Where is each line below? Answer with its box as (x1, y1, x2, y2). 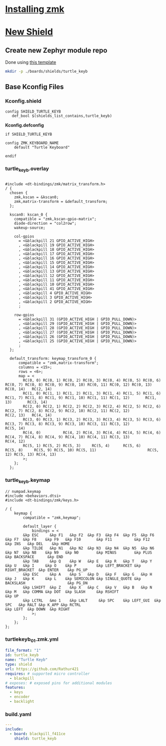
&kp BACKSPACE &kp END (5, 554, 64, 559)
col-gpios (14, 234, 35, 239)
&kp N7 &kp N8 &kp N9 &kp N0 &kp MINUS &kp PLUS (5, 550, 153, 555)
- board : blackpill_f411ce (9, 731, 66, 736)
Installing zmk (5, 3, 65, 15)
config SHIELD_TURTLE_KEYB (5, 109, 61, 114)
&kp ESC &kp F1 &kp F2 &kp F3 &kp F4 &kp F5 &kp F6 (23, 532, 155, 538)
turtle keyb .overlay (5, 165, 49, 173)
